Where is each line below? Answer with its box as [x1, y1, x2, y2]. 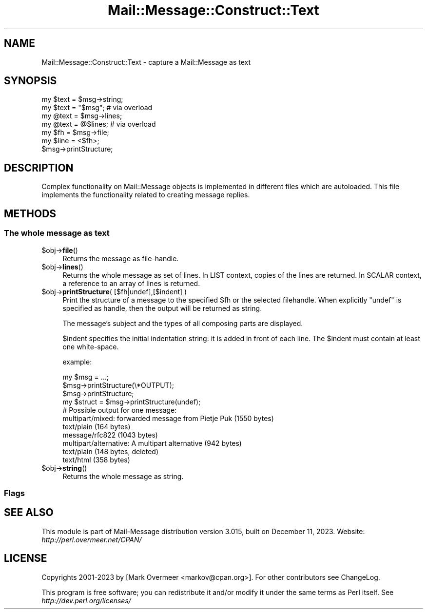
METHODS [4, 207, 57, 220]
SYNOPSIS [4, 75, 57, 87]
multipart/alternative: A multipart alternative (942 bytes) [62, 439, 242, 447]
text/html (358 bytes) [62, 455, 130, 464]
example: [62, 357, 92, 366]
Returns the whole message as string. [62, 472, 184, 480]
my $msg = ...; [62, 372, 109, 381]
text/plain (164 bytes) [62, 422, 131, 431]
